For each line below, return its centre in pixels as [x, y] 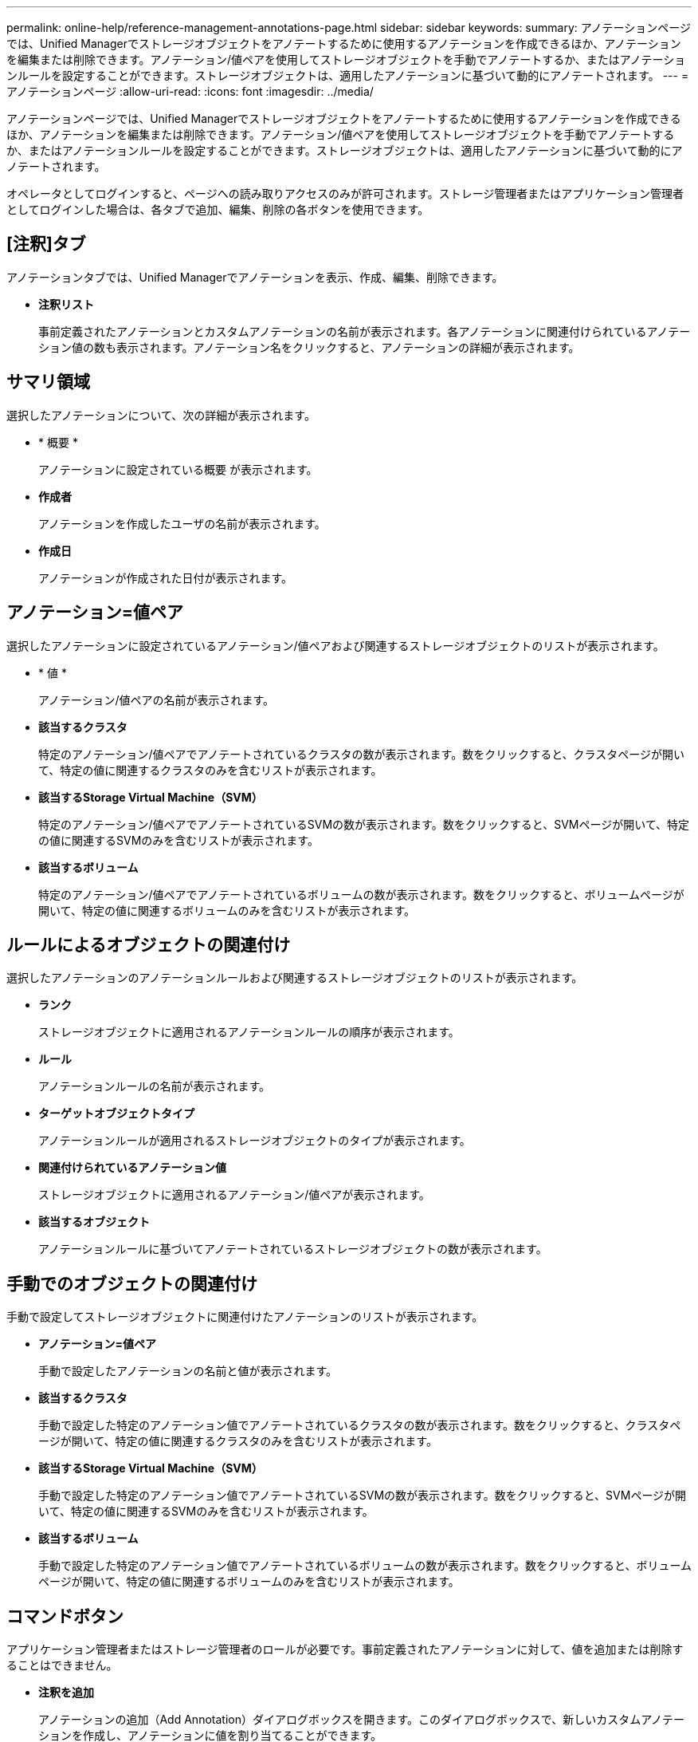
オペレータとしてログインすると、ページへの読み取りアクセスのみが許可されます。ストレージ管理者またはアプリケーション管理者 [345, 193]
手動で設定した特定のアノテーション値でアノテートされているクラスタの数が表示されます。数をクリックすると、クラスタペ [360, 1425]
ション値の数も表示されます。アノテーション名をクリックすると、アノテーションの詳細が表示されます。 [309, 347]
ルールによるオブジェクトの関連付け [149, 944]
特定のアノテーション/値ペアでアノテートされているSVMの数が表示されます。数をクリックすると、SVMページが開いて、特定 [364, 824]
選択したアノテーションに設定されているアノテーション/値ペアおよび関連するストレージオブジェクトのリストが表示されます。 [335, 645]
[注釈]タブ [46, 244]
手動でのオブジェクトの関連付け [132, 1283]
